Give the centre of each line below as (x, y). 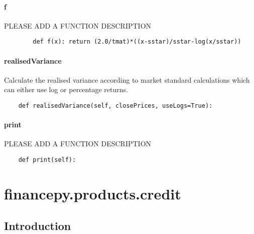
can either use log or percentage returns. (66, 89)
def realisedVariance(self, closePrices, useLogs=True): (115, 106)
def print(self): (47, 160)
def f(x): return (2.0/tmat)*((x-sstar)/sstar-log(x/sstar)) (137, 42)
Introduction (38, 225)
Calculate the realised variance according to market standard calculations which (127, 79)
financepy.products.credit (93, 193)
